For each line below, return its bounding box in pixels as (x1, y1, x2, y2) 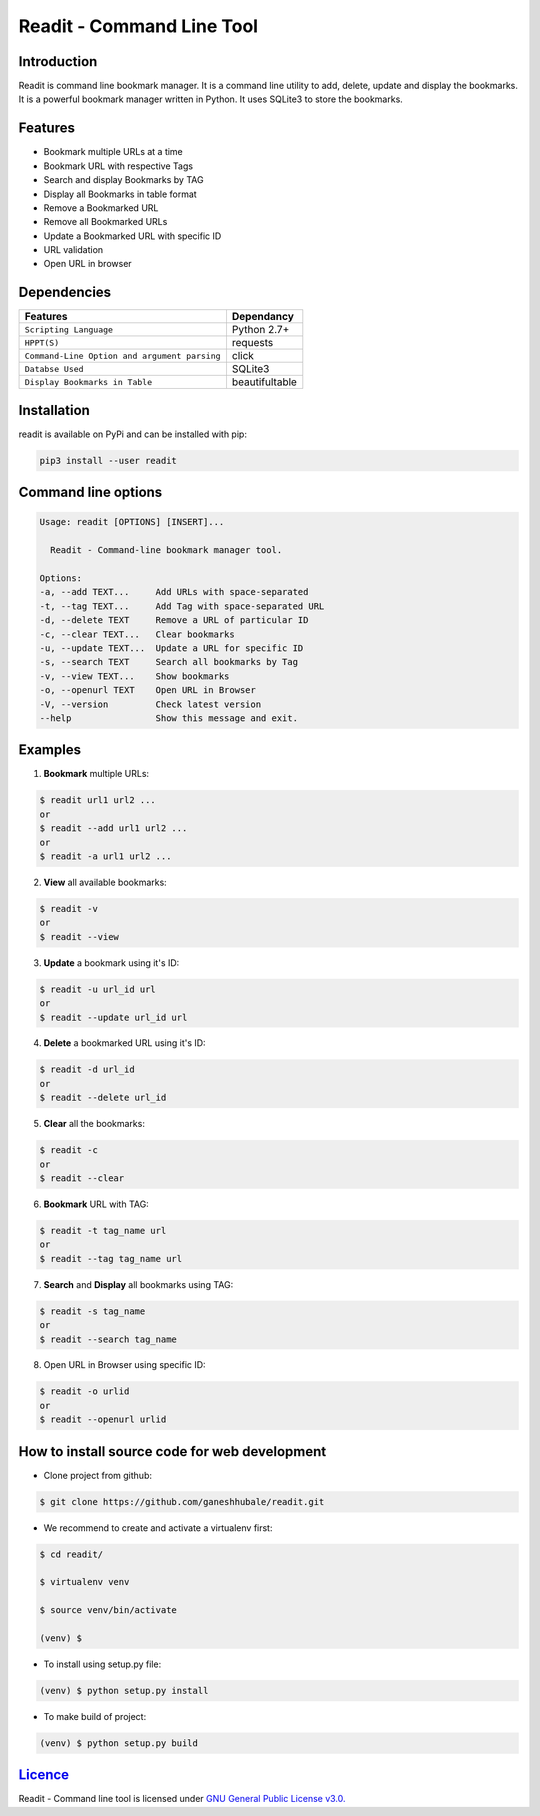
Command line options (18, 484, 163, 501)
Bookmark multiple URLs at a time (43, 146, 184, 158)
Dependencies (18, 284, 112, 301)
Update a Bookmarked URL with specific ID (43, 230, 222, 242)
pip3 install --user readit (39, 455, 177, 466)
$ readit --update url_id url (39, 1011, 188, 1023)
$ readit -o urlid (39, 1386, 130, 1397)
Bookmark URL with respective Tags (43, 160, 194, 172)
